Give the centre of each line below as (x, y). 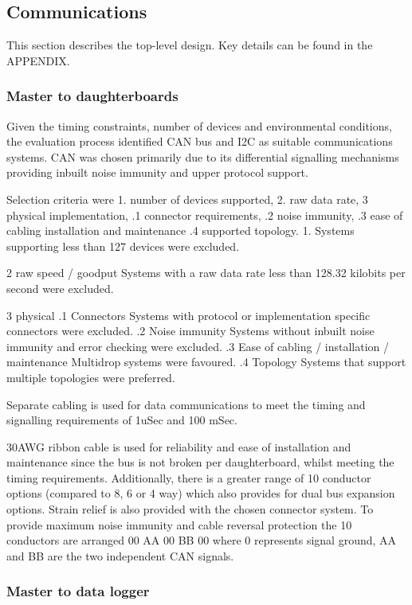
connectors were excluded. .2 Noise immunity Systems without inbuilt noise (190, 331)
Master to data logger (78, 591)
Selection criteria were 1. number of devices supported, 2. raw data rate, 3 (187, 199)
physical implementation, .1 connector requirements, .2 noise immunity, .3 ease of (205, 215)
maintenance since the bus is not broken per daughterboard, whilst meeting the (200, 462)
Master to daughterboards (92, 96)
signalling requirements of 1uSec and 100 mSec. (122, 420)
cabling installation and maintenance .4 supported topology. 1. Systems (180, 230)
